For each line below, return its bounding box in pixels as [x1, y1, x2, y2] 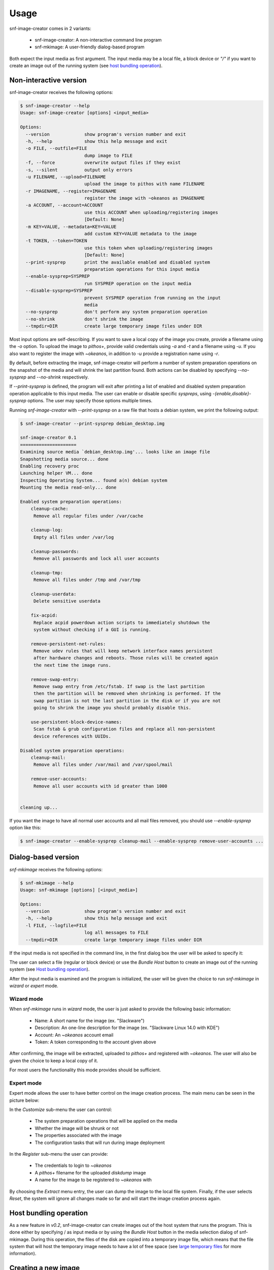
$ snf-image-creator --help [20, 103, 90, 109]
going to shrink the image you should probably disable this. [33, 705, 192, 711]
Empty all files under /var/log [33, 534, 114, 540]
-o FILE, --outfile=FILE [25, 145, 87, 151]
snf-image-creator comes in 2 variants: [9, 25, 91, 31]
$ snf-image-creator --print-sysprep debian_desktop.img [20, 421, 165, 426]
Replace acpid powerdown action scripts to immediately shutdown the [33, 620, 211, 625]
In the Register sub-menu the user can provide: [9, 1151, 109, 1157]
